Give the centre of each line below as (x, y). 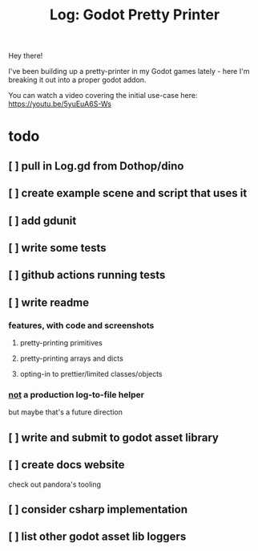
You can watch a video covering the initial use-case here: (103, 96)
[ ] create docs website (67, 465)
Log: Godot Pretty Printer (135, 15)
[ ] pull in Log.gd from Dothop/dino (96, 166)
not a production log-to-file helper (76, 394)
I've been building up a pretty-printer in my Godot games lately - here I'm (129, 71)
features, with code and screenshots (81, 325)
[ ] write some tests (57, 248)
